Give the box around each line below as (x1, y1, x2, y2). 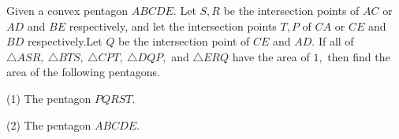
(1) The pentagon (6, 90, 91, 106)
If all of (318, 33, 354, 49)
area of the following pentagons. (6, 64, 160, 80)
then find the (327, 48, 390, 64)
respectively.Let (27, 33, 103, 49)
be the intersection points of (223, 2, 360, 18)
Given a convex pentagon (6, 2, 129, 18)
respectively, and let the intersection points (69, 17, 277, 34)
